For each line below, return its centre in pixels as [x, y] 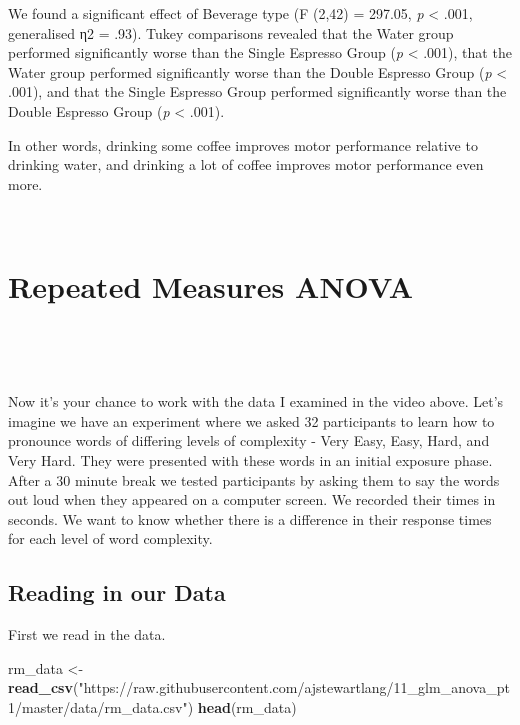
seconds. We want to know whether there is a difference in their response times [250, 518]
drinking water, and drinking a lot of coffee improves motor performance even [246, 164]
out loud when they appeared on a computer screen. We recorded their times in [252, 499]
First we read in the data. [87, 634]
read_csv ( [43, 687]
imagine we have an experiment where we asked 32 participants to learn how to [251, 420]
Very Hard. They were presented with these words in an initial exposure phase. [250, 460]
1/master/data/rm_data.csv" [98, 706]
